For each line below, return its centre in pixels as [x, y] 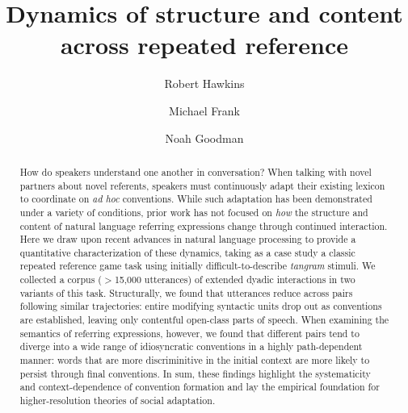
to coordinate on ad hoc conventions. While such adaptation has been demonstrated [196, 199]
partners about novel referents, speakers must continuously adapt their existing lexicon [202, 185]
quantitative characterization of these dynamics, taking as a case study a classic [187, 252]
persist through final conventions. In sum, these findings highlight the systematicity [195, 373]
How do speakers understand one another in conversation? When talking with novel [196, 171]
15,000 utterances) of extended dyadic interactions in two [235, 280]
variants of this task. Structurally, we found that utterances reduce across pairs [186, 292]
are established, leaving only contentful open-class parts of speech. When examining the [204, 320]
